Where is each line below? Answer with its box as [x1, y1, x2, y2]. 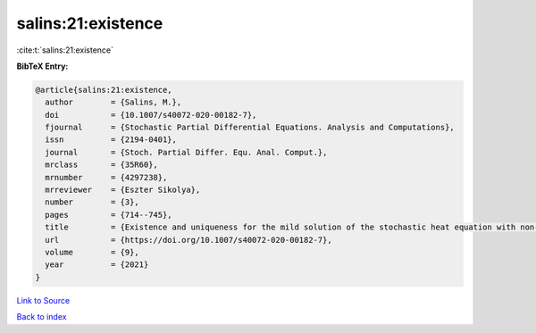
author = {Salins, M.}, [45, 97, 182, 107]
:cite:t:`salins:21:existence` [16, 45, 114, 55]
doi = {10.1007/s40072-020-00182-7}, [45, 110, 257, 120]
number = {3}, [45, 197, 140, 207]
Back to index [16, 312, 67, 322]
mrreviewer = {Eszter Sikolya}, [45, 185, 201, 196]
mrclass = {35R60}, [45, 160, 158, 170]
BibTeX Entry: [16, 61, 69, 71]
